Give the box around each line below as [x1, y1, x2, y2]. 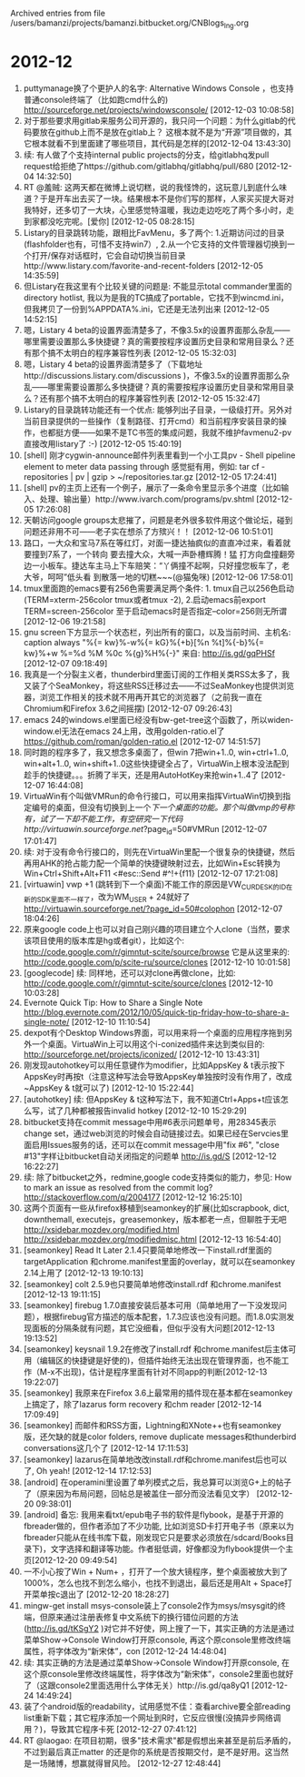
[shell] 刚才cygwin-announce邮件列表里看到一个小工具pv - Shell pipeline [23, 450, 296, 461]
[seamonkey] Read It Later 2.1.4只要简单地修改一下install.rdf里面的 [23, 1244, 272, 1255]
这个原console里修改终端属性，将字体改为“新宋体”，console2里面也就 [23, 1669, 286, 1680]
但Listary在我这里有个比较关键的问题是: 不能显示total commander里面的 [23, 280, 293, 291]
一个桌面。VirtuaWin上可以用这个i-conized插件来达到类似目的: [31, 1039, 265, 1050]
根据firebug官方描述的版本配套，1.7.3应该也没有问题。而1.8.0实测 [43, 1311, 287, 1323]
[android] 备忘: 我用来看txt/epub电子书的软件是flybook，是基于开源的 [23, 1509, 284, 1520]
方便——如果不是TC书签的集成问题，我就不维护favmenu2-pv [63, 427, 292, 438]
